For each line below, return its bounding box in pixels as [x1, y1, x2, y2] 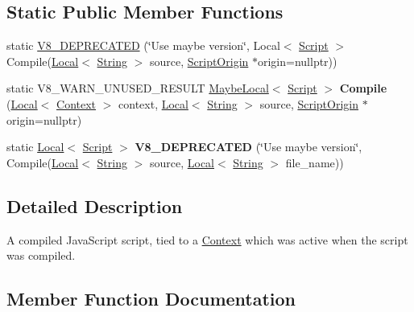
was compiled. [6, 247, 76, 264]
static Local [6, 138, 64, 155]
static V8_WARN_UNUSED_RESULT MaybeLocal [6, 80, 269, 96]
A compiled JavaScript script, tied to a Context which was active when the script [6, 231, 408, 248]
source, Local [149, 154, 214, 170]
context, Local [118, 95, 188, 112]
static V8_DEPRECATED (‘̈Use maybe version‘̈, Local [6, 37, 280, 54]
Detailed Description [6, 193, 183, 218]
